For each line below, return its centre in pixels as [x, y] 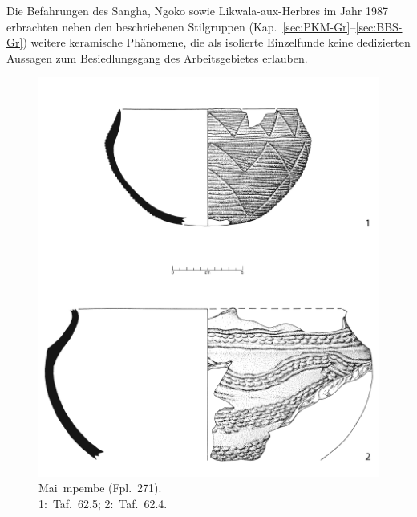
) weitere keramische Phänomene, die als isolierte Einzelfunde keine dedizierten [217, 42]
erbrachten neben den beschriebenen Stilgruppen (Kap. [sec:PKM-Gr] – [181, 26]
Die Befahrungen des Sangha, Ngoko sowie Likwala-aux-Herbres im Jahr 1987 [197, 10]
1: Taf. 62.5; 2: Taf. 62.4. [103, 503]
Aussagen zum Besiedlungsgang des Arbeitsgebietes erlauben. [157, 57]
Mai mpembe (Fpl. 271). [100, 488]
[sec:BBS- [379, 26]
